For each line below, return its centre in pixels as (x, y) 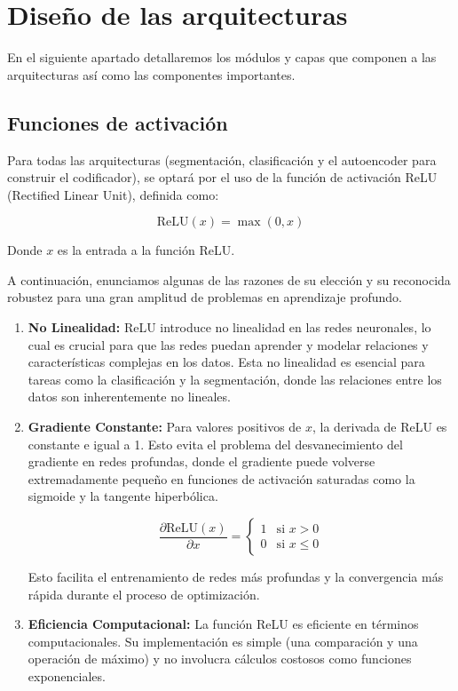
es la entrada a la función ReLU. (146, 250)
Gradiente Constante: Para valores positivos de (165, 427)
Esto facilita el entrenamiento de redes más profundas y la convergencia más (236, 577)
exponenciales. (67, 675)
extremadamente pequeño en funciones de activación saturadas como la (221, 478)
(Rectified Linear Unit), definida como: (113, 194)
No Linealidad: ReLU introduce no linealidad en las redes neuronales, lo (229, 327)
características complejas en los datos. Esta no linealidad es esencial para (226, 362)
